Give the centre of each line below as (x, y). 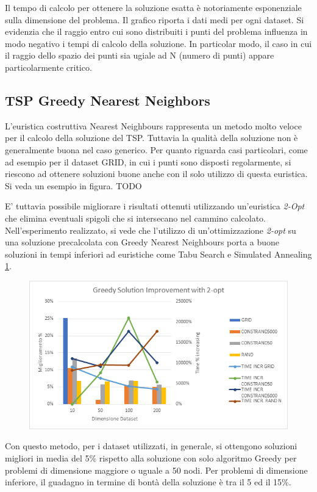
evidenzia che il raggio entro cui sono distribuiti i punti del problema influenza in (156, 31)
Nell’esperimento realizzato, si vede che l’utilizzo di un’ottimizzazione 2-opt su (151, 230)
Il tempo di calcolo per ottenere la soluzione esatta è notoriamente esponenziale (153, 7)
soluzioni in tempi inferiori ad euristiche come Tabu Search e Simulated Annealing (158, 254)
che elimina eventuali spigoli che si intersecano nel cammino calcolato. (135, 218)
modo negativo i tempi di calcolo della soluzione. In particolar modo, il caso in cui (158, 43)
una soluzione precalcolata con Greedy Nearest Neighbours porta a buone (142, 242)
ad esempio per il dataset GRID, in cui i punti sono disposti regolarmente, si (148, 161)
